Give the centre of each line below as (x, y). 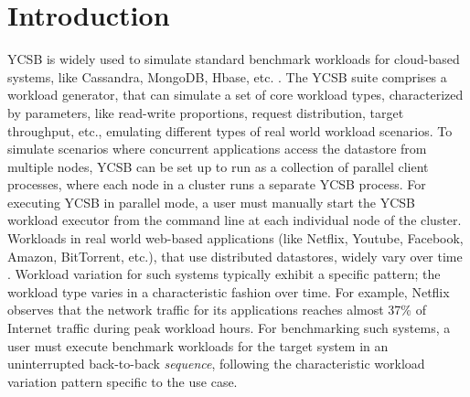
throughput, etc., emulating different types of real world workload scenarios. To (230, 130)
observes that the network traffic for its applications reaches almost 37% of (217, 310)
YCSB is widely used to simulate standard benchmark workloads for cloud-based (234, 59)
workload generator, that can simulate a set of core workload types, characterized (235, 95)
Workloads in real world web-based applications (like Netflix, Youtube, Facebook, (235, 238)
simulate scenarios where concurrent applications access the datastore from (217, 149)
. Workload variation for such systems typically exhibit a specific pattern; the (224, 274)
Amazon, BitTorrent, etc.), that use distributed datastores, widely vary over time (235, 256)
